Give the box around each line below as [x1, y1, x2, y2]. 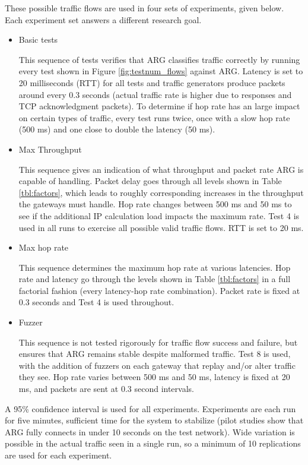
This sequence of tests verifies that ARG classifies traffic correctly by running [18, 53, 300, 65]
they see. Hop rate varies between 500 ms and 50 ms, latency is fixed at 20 [18, 371, 290, 383]
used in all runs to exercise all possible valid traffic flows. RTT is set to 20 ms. [18, 221, 304, 233]
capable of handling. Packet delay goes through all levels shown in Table [18, 175, 282, 187]
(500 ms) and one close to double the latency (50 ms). [18, 123, 215, 135]
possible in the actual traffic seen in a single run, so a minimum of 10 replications [5, 437, 301, 450]
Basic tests [18, 33, 58, 46]
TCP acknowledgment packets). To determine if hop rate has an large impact [18, 100, 300, 112]
